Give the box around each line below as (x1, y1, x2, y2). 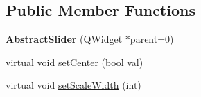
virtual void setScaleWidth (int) (6, 78, 141, 92)
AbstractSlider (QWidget (6, 32, 123, 46)
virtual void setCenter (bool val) (6, 54, 143, 69)
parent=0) (130, 32, 174, 46)
